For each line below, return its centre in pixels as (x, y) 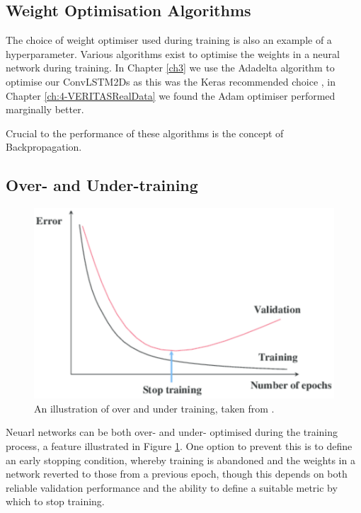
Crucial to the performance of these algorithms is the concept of (145, 133)
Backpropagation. (44, 147)
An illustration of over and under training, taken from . (154, 408)
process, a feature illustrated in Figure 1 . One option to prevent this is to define (179, 446)
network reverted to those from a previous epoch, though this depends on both (177, 474)
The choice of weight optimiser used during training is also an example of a (169, 40)
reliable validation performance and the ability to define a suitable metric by (172, 487)
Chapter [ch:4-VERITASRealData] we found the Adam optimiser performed (171, 95)
